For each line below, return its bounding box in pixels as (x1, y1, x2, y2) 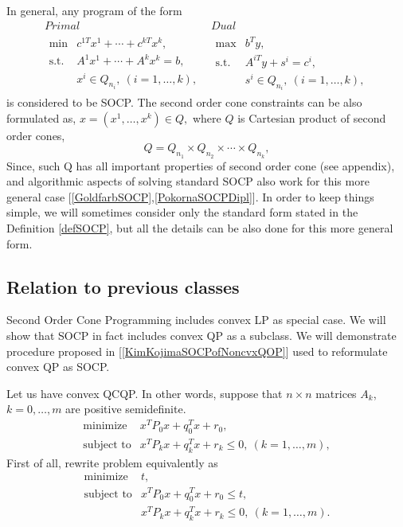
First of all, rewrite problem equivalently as (6, 454, 218, 470)
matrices (315, 385, 357, 401)
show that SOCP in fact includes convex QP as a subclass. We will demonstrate (6, 327, 397, 344)
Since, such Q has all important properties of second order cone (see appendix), (6, 157, 395, 174)
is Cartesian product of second (237, 109, 386, 126)
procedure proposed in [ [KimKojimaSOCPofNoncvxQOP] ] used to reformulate (6, 342, 388, 359)
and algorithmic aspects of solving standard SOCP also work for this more (6, 173, 370, 189)
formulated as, (6, 109, 76, 126)
